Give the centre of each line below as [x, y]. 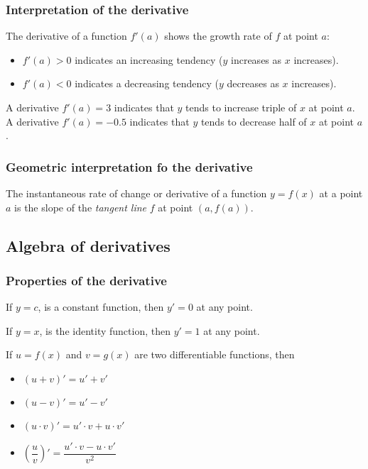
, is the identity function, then [105, 330]
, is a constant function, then [101, 307]
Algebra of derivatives [88, 245]
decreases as [253, 83]
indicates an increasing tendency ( [149, 59]
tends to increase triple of [241, 107]
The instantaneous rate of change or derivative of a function [136, 193]
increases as [256, 59]
